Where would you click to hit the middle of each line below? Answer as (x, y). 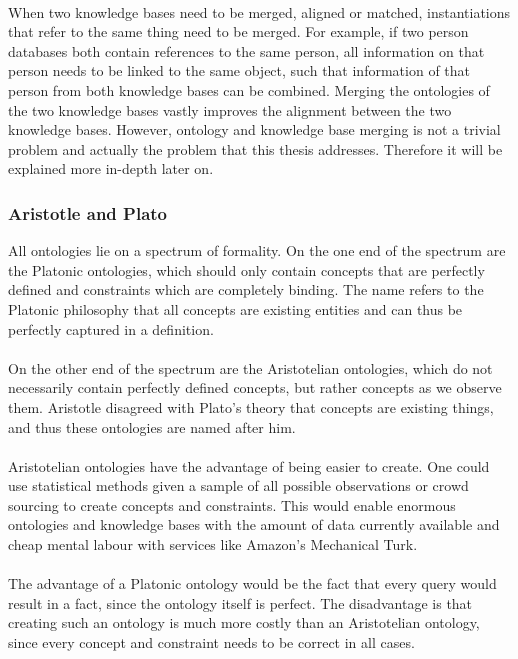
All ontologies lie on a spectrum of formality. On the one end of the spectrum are (257, 250)
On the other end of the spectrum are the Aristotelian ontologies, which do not (250, 367)
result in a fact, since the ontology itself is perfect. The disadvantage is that (240, 602)
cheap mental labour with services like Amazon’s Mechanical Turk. (213, 544)
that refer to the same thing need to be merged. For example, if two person (238, 31)
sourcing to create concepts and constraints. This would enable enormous (232, 504)
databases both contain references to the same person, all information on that (246, 50)
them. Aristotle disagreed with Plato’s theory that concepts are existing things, (251, 406)
